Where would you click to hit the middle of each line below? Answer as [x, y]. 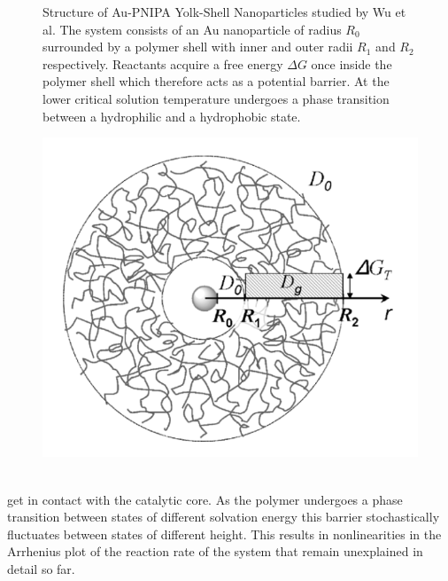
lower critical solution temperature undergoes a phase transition [216, 98]
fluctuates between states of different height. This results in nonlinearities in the [224, 534]
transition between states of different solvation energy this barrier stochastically [224, 517]
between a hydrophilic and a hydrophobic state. [172, 116]
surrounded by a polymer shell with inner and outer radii [198, 47]
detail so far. [41, 569]
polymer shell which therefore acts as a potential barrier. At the [216, 81]
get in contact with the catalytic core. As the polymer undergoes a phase [205, 499]
